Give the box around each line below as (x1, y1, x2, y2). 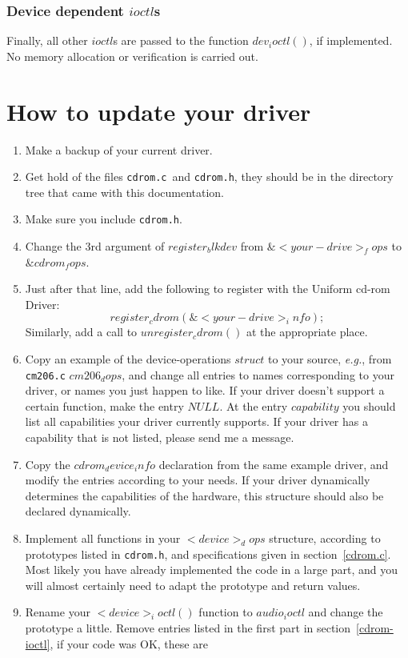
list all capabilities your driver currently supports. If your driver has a (25, 413, 368, 430)
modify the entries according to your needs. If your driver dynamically (25, 471, 370, 488)
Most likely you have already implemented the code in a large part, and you (25, 561, 398, 578)
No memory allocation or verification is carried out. (6, 47, 258, 64)
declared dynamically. (25, 503, 131, 520)
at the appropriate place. (246, 323, 368, 340)
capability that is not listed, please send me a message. (25, 429, 294, 446)
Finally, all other (6, 32, 88, 49)
